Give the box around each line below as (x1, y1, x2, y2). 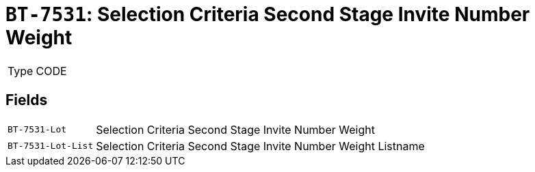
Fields (5, 91, 48, 109)
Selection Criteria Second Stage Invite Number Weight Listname (96, 139, 425, 153)
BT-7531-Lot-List (8, 141, 94, 152)
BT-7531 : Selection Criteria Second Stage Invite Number (5, 3, 530, 26)
